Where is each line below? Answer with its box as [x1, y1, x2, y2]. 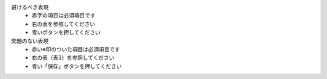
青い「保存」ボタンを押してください [31, 62, 122, 69]
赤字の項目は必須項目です [31, 12, 96, 19]
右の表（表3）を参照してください [31, 54, 114, 62]
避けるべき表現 [11, 4, 48, 10]
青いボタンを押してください [31, 29, 101, 36]
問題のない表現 [11, 37, 48, 45]
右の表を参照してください [31, 20, 96, 27]
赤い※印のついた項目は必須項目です [31, 45, 121, 52]
